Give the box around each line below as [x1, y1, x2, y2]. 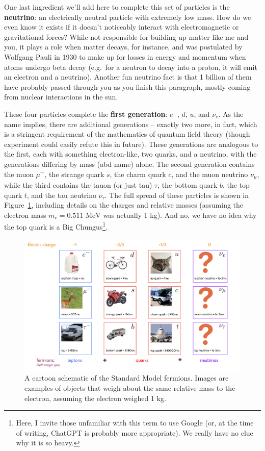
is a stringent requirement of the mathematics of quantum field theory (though [4, 129, 250, 139]
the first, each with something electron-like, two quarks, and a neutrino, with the [4, 148, 257, 159]
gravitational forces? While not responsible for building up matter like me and [4, 31, 249, 42]
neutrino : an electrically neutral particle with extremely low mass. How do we [4, 11, 251, 22]
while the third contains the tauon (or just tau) [4, 179, 152, 190]
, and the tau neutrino [26, 189, 96, 200]
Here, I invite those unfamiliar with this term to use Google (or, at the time [16, 417, 254, 428]
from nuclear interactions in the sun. [4, 91, 118, 102]
